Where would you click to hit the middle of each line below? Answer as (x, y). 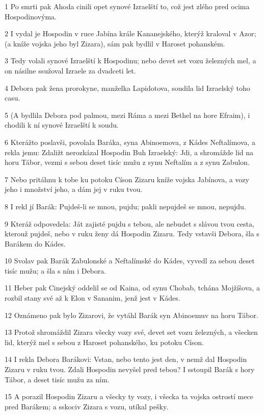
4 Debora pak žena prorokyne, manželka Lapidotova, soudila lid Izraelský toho (127, 88)
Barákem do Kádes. (35, 243)
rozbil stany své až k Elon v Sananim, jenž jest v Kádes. (93, 298)
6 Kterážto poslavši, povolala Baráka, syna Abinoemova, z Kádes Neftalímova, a (130, 142)
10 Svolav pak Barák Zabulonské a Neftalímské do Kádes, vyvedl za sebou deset (130, 261)
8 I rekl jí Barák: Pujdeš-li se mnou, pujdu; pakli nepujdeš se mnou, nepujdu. (125, 206)
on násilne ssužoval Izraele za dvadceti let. (70, 70)
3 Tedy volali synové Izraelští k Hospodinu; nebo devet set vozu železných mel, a (130, 60)
